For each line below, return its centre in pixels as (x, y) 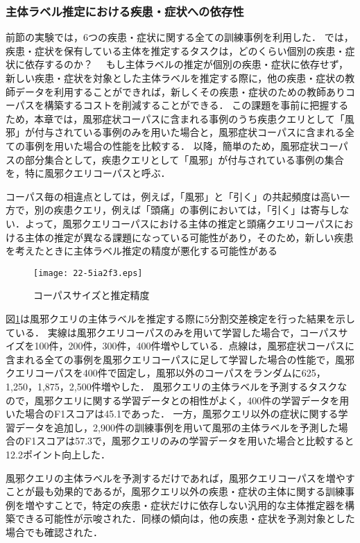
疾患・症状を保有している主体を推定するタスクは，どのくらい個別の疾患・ (175, 50)
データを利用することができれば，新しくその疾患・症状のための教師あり (180, 91)
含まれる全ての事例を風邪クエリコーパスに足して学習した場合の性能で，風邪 (180, 359)
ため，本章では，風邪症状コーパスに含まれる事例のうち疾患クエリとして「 (175, 118)
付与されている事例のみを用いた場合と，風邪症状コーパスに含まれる (189, 132)
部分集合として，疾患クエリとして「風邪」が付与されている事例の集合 (184, 159)
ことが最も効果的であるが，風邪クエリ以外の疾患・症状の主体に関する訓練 (175, 491)
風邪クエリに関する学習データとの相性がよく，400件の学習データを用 (192, 400)
